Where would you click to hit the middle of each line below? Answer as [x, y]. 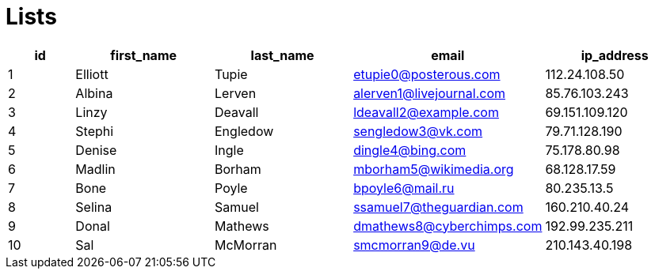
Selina [94, 207]
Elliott [92, 74]
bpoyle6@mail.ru [404, 188]
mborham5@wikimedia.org [434, 169]
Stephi [95, 131]
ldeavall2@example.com [426, 112]
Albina [94, 93]
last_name [282, 55]
